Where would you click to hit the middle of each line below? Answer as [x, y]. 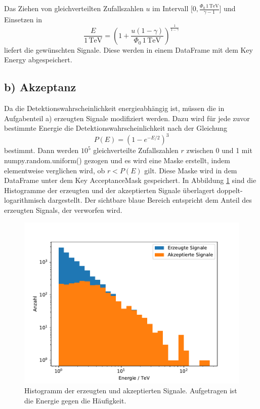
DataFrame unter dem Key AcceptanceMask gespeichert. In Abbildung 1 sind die [130, 180]
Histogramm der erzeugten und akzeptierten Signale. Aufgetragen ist [131, 391]
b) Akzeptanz [40, 87]
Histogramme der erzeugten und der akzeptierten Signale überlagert [110, 190]
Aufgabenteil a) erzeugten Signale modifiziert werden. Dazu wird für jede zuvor [127, 118]
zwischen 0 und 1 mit [219, 150]
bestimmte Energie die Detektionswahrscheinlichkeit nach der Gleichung [116, 128]
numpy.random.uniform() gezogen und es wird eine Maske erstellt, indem [117, 160]
